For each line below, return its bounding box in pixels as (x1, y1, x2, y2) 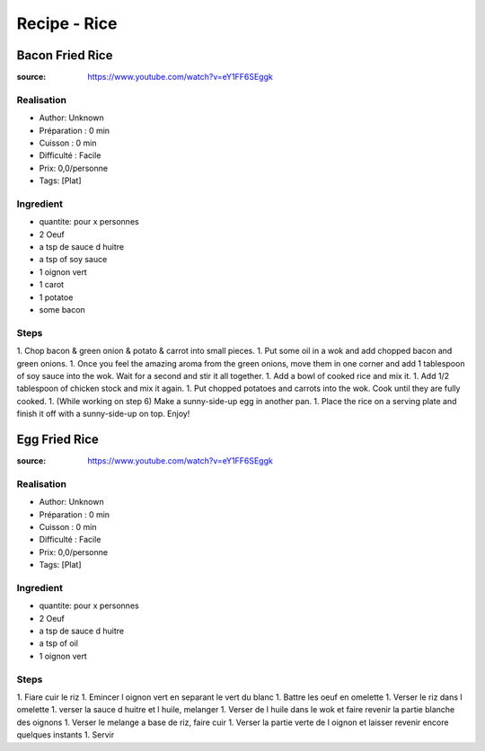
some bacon (39, 305, 85, 315)
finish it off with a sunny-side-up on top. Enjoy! (16, 409, 190, 420)
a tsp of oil (39, 638, 78, 649)
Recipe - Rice (16, 13, 118, 33)
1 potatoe (39, 292, 74, 303)
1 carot (39, 279, 65, 290)
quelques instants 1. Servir (16, 729, 115, 740)
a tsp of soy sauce (39, 254, 108, 265)
